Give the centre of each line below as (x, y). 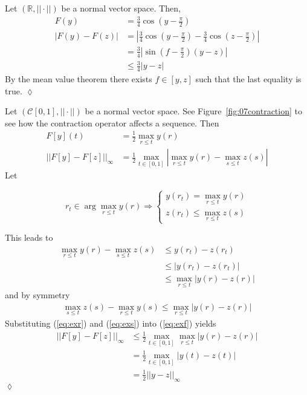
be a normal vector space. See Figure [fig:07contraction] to (193, 111)
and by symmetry (37, 295)
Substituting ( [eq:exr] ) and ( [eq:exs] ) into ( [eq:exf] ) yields (111, 323)
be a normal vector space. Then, (121, 8)
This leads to (29, 237)
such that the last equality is (248, 79)
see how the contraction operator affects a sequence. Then (112, 122)
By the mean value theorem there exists (79, 79)
